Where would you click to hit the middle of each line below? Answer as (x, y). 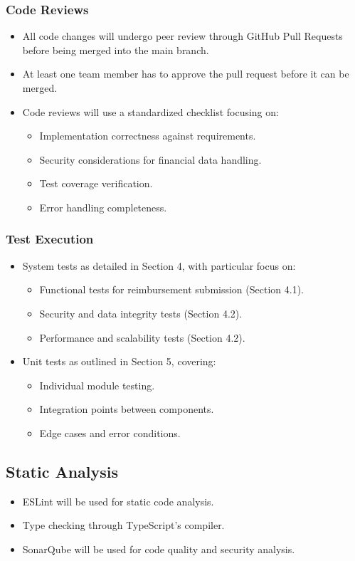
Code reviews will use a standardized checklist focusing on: (150, 111)
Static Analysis (62, 471)
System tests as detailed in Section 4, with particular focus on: (159, 265)
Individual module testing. (97, 385)
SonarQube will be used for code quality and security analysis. (159, 549)
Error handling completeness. (103, 207)
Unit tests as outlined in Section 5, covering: (119, 361)
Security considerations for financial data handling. (150, 159)
